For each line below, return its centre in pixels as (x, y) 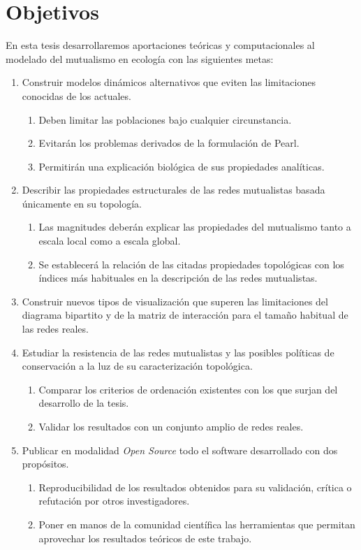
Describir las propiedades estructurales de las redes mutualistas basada (174, 190)
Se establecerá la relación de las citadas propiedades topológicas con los (191, 264)
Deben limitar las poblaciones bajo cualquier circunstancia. (165, 119)
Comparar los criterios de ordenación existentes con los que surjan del (188, 389)
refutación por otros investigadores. (114, 501)
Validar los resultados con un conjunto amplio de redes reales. (171, 426)
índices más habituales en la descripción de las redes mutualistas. (178, 278)
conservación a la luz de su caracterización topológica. (137, 366)
